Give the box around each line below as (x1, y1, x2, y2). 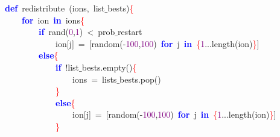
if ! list (56, 60, 80, 73)
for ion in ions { (22, 13, 84, 26)
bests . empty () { (81, 60, 137, 73)
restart (117, 25, 142, 38)
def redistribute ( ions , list (5, 2, 105, 14)
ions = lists (72, 72, 117, 85)
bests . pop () (119, 72, 161, 85)
